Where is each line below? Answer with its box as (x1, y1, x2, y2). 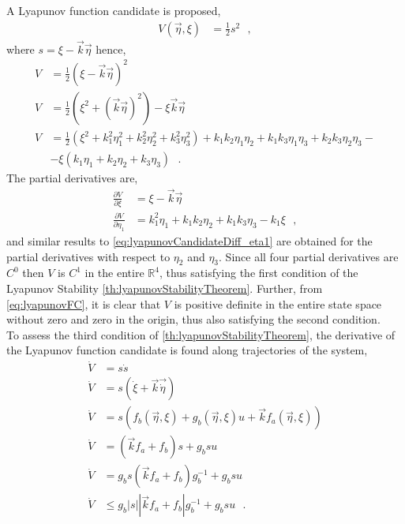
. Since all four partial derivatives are (219, 248, 399, 264)
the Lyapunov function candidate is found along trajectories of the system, (6, 342, 368, 358)
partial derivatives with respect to (6, 248, 171, 264)
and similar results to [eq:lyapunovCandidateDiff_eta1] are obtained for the (6, 233, 373, 249)
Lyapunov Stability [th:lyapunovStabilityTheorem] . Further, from (6, 280, 323, 297)
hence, (96, 40, 126, 57)
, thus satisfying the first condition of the (159, 264, 358, 281)
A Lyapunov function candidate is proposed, (6, 2, 221, 18)
